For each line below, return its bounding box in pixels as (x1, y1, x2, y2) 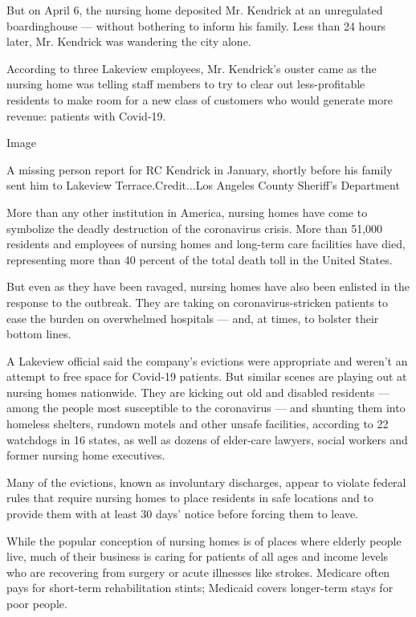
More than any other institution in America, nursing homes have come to (6, 203, 368, 220)
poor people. (6, 595, 67, 611)
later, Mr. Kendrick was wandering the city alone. (6, 33, 251, 50)
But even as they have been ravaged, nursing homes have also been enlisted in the (6, 278, 410, 295)
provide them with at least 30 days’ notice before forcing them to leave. (6, 505, 359, 522)
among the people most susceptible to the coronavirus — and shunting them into (6, 399, 406, 416)
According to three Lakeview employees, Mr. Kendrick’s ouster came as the (6, 59, 377, 76)
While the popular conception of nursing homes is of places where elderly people (6, 532, 402, 549)
